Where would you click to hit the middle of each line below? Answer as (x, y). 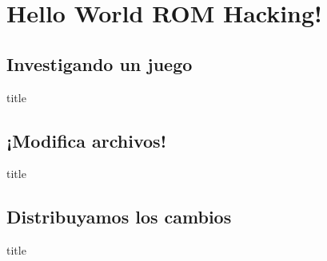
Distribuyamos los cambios (119, 217)
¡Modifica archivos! (86, 140)
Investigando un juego (100, 63)
